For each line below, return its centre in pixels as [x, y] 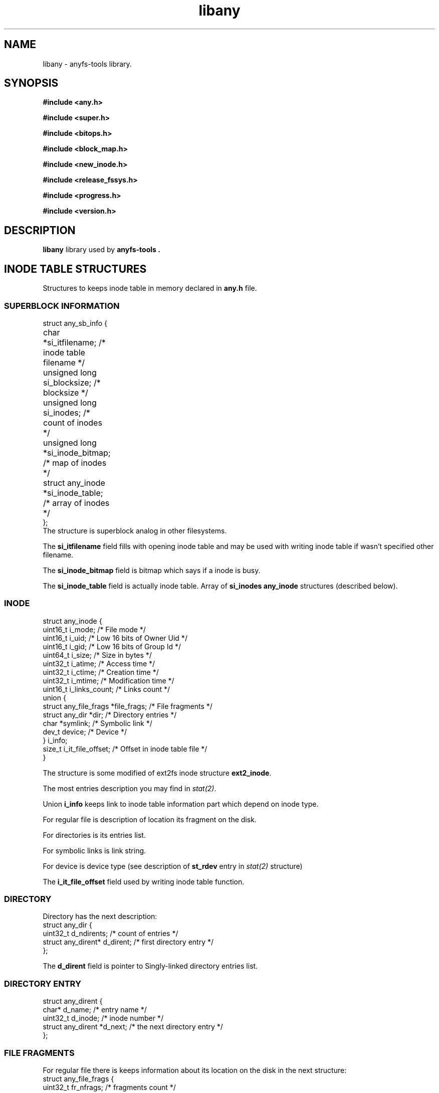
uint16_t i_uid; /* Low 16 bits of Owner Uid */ [115, 638]
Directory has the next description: [100, 917]
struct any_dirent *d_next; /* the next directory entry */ [133, 1027]
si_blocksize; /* [72, 382]
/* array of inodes [76, 503]
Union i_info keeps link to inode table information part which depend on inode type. [181, 804]
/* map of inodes [75, 463]
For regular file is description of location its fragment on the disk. [150, 819]
